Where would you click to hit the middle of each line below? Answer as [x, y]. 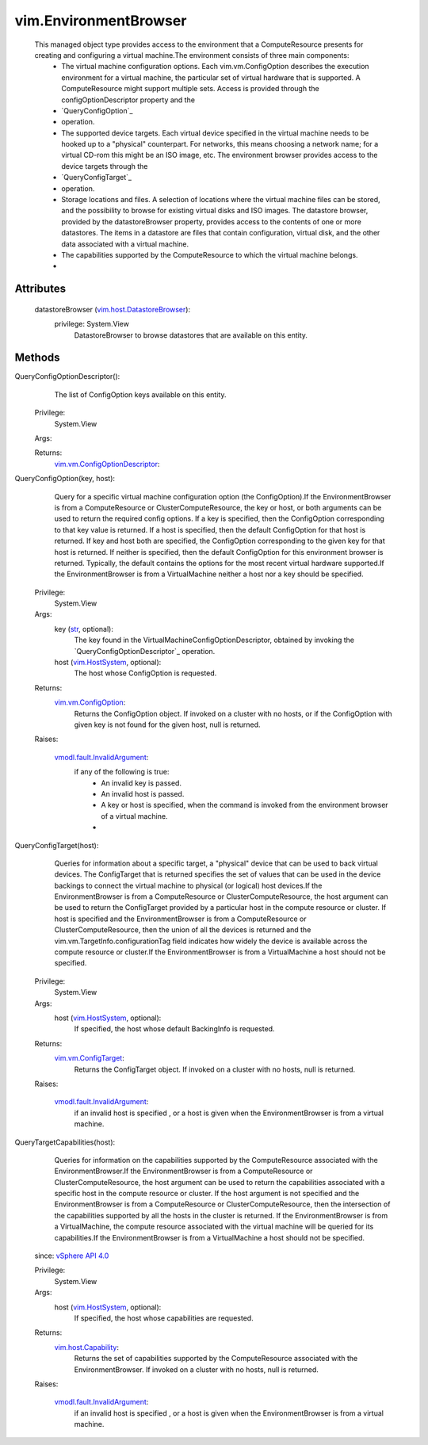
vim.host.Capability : [86, 1347]
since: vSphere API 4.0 [72, 1256]
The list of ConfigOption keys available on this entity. [140, 394]
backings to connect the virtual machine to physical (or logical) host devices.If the [188, 885]
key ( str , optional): [84, 629]
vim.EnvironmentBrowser [101, 21]
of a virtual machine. [134, 816]
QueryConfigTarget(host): [57, 845]
